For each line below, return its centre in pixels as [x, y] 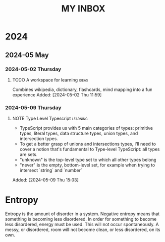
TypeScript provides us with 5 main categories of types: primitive [86, 128]
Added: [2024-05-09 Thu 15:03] [45, 180]
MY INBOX [83, 9]
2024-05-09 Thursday [33, 107]
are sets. [29, 155]
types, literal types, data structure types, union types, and [79, 133]
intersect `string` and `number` [51, 170]
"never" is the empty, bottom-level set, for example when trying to [87, 165]
